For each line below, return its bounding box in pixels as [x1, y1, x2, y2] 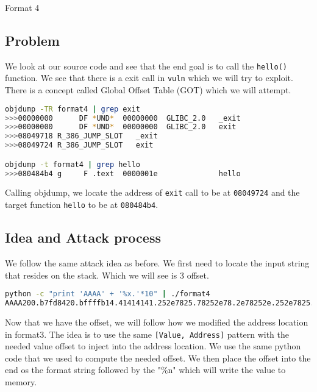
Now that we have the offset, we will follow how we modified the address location [5, 315, 308, 328]
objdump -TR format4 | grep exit [5, 104, 140, 113]
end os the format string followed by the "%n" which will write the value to [5, 363, 286, 376]
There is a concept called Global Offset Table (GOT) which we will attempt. [5, 84, 291, 96]
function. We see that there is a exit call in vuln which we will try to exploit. [5, 71, 293, 84]
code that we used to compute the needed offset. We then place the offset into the [5, 351, 311, 364]
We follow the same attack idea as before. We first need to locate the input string [5, 257, 310, 269]
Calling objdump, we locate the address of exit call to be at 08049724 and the [5, 186, 300, 199]
